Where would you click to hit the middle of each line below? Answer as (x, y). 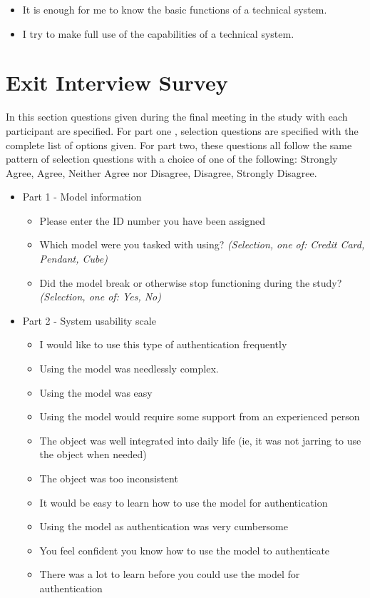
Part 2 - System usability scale (89, 320)
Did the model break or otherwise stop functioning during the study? (191, 282)
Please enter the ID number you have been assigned (153, 220)
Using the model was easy (96, 392)
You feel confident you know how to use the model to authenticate (185, 550)
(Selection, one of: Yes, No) (100, 297)
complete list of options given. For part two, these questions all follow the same (179, 145)
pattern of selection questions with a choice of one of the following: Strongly (172, 159)
